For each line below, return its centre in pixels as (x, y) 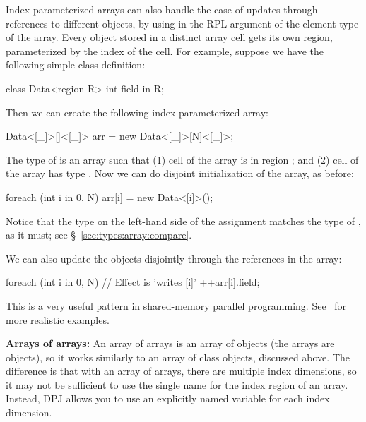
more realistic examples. (58, 319)
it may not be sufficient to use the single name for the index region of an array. (177, 384)
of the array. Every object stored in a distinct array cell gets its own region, (169, 37)
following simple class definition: (76, 65)
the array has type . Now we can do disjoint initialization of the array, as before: (180, 173)
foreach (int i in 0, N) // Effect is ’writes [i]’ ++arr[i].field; (133, 282)
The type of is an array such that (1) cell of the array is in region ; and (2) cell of (182, 159)
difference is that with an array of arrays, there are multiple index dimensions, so (181, 371)
